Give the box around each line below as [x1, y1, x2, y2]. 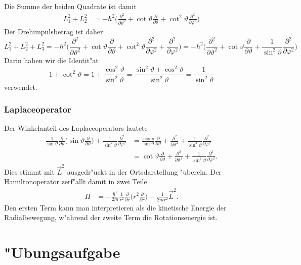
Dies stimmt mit [4, 166, 55, 177]
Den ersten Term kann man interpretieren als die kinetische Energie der [4, 202, 227, 213]
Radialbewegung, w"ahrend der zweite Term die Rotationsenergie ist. [4, 212, 218, 223]
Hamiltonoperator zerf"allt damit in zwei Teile [4, 176, 147, 187]
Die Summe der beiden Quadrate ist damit [4, 1, 137, 11]
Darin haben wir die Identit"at [4, 55, 99, 66]
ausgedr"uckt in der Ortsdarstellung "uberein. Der [67, 166, 222, 177]
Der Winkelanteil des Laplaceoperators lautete [4, 123, 148, 133]
